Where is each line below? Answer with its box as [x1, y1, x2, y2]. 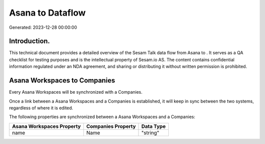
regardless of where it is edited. [9, 105, 74, 111]
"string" [141, 129, 159, 136]
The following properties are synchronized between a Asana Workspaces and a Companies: [9, 114, 196, 120]
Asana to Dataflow [9, 7, 86, 18]
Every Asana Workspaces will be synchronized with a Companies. [9, 89, 143, 95]
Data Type [141, 123, 166, 129]
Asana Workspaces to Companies [9, 76, 115, 85]
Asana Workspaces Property [12, 123, 81, 129]
